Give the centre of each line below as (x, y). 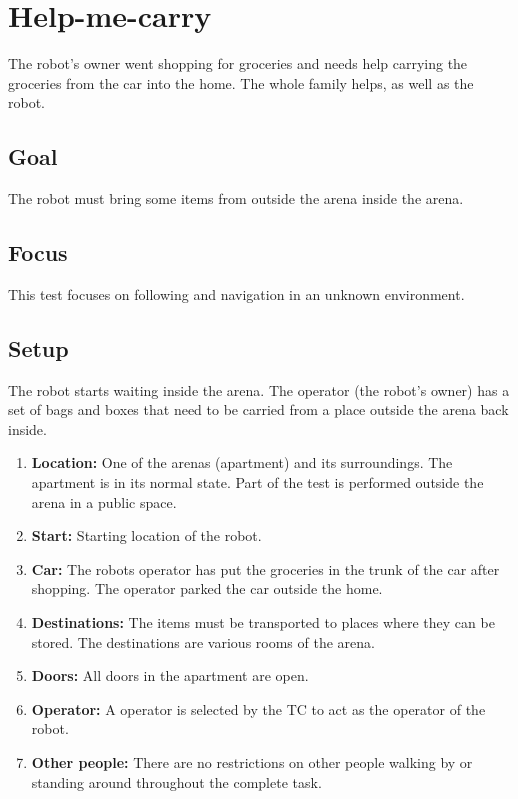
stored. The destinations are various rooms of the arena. (203, 641)
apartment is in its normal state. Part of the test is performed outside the (257, 482)
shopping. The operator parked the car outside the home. (207, 588)
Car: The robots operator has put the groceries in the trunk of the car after (265, 568)
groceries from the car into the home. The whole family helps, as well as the (241, 82)
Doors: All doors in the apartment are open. (170, 675)
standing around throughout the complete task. (176, 781)
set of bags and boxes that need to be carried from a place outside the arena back (258, 409)
